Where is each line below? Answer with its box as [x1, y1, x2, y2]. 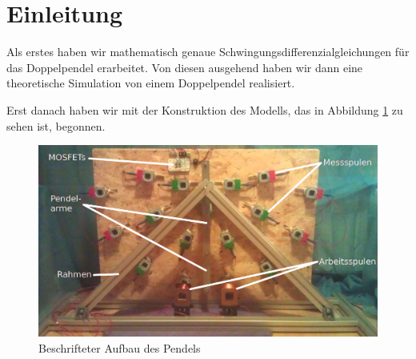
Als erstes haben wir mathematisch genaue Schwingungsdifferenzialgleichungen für [6, 43, 410, 60]
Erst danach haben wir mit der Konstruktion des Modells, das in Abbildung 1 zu [6, 101, 403, 118]
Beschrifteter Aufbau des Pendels [38, 339, 201, 356]
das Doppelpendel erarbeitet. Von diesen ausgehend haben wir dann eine [6, 58, 363, 75]
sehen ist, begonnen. [6, 117, 106, 134]
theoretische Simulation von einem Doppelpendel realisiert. [6, 75, 295, 91]
